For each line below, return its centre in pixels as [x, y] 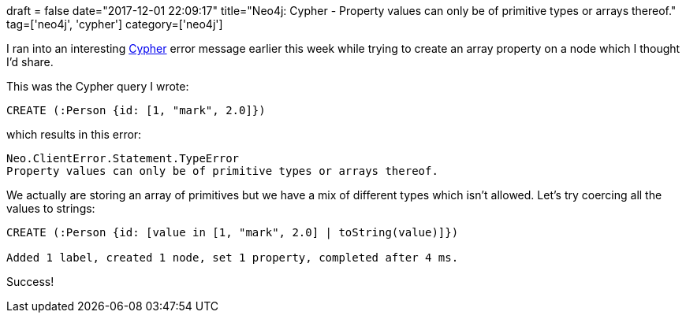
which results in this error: [74, 134]
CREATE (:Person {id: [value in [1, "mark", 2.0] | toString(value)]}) [233, 232]
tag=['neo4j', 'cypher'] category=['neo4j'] [115, 24]
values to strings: [51, 208]
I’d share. [30, 62]
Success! [30, 282]
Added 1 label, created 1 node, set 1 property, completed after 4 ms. [233, 258]
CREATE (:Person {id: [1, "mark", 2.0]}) [136, 110]
